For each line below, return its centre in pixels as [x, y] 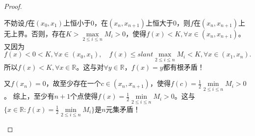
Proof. [13, 6]
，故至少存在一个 [73, 83]
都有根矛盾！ [184, 67]
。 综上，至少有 [29, 96]
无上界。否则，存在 [35, 33]
